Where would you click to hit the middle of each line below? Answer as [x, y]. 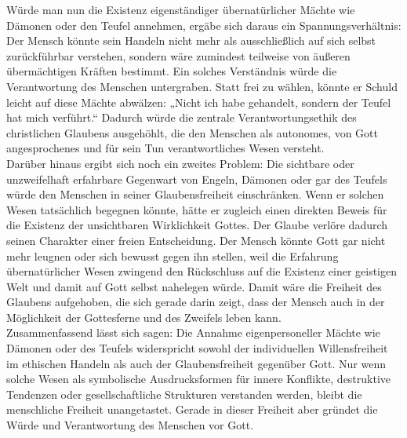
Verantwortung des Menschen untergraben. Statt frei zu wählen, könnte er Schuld [202, 86]
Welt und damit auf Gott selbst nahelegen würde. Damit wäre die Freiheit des [194, 286]
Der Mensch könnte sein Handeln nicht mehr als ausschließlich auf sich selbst [191, 40]
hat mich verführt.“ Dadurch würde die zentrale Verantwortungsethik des [182, 117]
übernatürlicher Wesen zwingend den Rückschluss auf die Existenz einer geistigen [202, 271]
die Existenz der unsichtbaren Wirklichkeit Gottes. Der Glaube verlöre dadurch [197, 225]
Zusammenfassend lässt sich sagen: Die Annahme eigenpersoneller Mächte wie [193, 332]
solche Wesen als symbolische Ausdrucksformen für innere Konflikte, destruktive [199, 379]
